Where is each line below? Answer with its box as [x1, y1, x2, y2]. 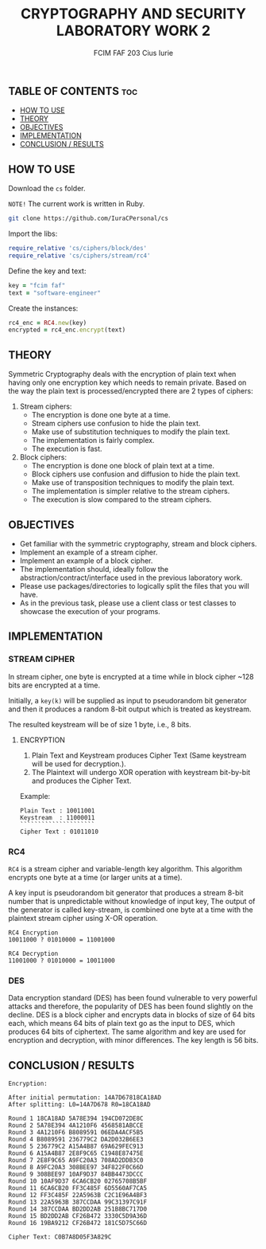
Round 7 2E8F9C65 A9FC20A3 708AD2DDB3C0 [8, 1157, 145, 1165]
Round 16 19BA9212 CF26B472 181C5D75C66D [8, 1220, 148, 1227]
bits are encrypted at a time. [8, 680, 101, 690]
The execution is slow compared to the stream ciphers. [31, 495, 212, 504]
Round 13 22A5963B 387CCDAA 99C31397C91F [8, 1198, 148, 1207]
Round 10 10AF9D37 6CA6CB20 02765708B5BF [8, 1177, 148, 1185]
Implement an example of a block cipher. [19, 555, 153, 566]
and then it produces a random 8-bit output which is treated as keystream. [8, 704, 252, 714]
